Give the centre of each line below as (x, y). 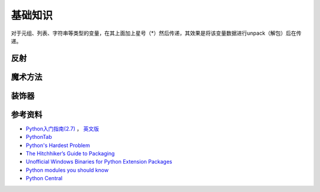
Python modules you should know (67, 170)
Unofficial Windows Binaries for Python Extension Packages (99, 162)
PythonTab (39, 137)
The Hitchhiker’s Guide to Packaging (70, 154)
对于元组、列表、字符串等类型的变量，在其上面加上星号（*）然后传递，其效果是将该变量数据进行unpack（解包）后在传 (156, 33)
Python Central (44, 178)
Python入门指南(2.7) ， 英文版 (62, 128)
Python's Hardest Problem (58, 145)
